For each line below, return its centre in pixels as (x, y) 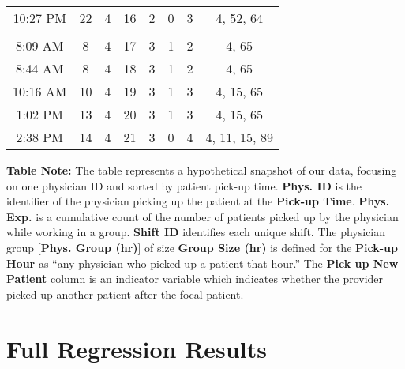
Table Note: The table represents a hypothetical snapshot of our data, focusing (202, 170)
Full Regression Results (137, 348)
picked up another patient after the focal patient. (125, 294)
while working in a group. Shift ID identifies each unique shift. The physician (196, 232)
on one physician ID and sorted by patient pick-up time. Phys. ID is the (184, 185)
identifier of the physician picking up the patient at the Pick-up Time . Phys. (198, 201)
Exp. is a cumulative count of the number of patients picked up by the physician (202, 216)
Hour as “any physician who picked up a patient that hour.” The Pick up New (202, 263)
